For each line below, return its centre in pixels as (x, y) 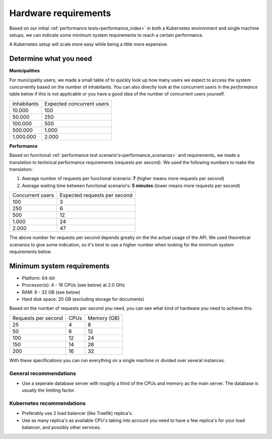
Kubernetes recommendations (47, 403)
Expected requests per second (96, 195)
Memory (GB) (104, 318)
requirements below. (30, 251)
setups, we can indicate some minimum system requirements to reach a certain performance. (106, 35)
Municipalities (25, 71)
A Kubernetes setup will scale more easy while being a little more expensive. (89, 44)
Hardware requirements (60, 13)
